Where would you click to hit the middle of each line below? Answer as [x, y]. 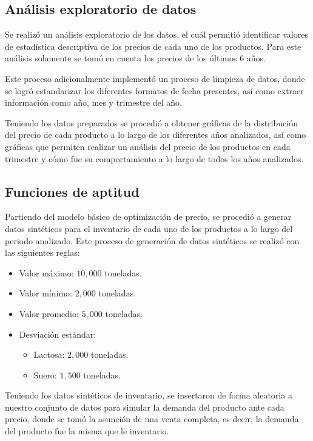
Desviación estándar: [58, 334]
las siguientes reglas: [42, 252]
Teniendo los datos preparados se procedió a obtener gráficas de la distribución [151, 122]
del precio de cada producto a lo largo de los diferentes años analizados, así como [156, 135]
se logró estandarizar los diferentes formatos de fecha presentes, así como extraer [154, 90]
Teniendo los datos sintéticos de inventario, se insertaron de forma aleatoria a [149, 395]
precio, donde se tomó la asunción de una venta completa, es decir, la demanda [152, 419]
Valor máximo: [46, 272]
